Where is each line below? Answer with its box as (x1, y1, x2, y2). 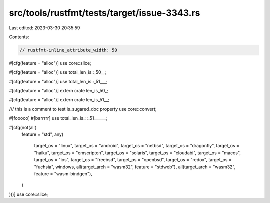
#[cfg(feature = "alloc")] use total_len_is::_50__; (9, 69, 107, 75)
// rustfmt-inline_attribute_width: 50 (19, 47, 117, 53)
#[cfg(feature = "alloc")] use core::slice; (9, 60, 92, 66)
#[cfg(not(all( (9, 124, 37, 130)
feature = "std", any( (21, 131, 64, 137)
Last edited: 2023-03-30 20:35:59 (9, 25, 80, 31)
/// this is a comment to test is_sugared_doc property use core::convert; (9, 106, 157, 112)
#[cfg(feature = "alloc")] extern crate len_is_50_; (9, 88, 108, 94)
